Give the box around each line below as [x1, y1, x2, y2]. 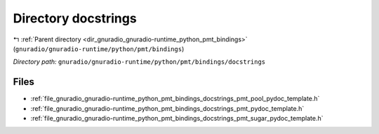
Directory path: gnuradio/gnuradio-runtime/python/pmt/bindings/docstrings [13, 58, 266, 66]
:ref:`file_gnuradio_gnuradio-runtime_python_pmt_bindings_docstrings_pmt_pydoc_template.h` [30, 104, 305, 112]
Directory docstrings [13, 11, 137, 26]
